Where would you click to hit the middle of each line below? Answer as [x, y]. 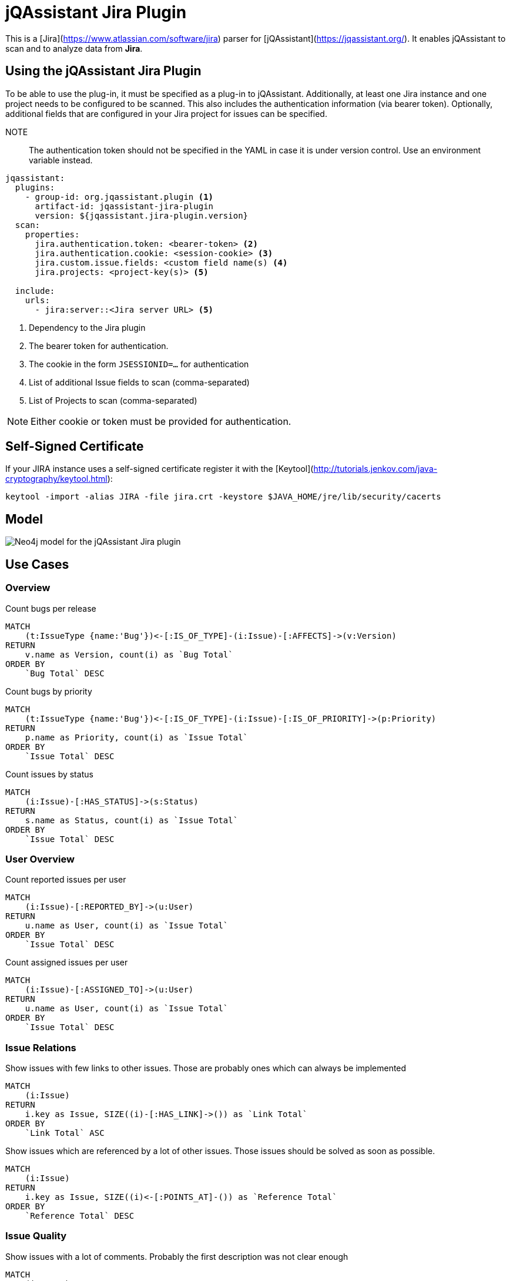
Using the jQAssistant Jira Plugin [103, 71]
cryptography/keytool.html [56, 479]
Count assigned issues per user [67, 963]
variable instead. [61, 160]
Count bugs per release [51, 608]
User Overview [40, 859]
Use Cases [37, 564]
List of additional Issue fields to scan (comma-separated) [139, 382]
